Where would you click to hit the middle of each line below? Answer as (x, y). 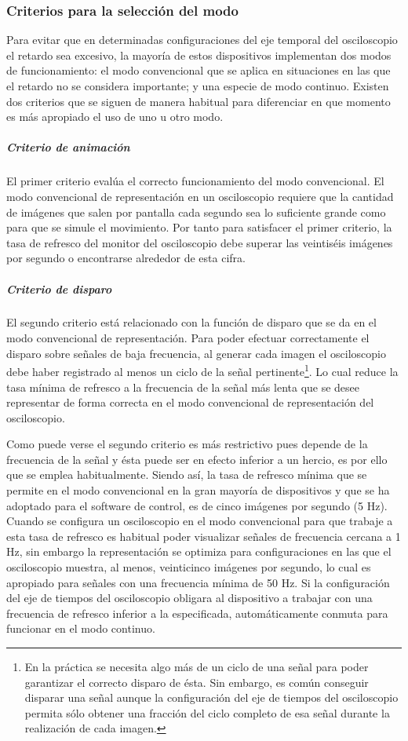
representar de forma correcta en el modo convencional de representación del (190, 402)
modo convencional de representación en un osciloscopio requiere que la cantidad (200, 196)
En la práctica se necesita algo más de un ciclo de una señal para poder (197, 666)
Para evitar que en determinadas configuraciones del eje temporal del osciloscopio (202, 40)
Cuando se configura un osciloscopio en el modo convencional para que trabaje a (200, 521)
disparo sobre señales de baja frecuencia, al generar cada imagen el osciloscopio (197, 353)
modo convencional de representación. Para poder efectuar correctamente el (188, 338)
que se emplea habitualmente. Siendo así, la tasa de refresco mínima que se (187, 475)
